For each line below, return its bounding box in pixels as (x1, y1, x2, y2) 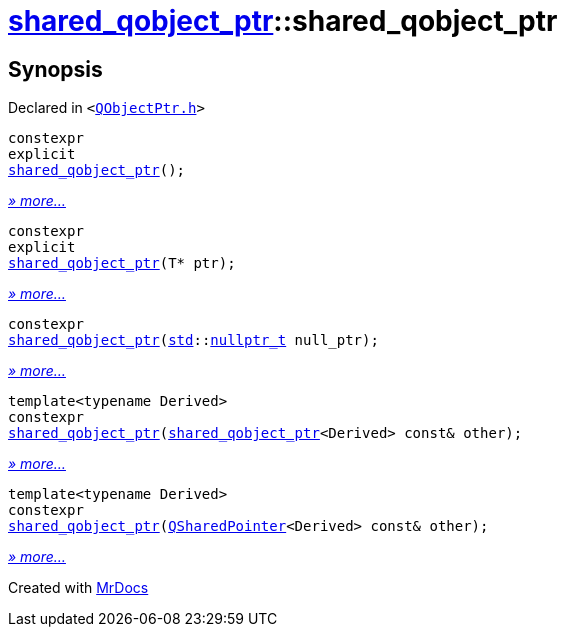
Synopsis (8, 56, 103, 82)
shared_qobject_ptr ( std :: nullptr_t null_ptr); (8, 332, 379, 349)
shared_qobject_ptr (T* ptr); (8, 255, 236, 272)
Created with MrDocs (8, 579, 149, 597)
